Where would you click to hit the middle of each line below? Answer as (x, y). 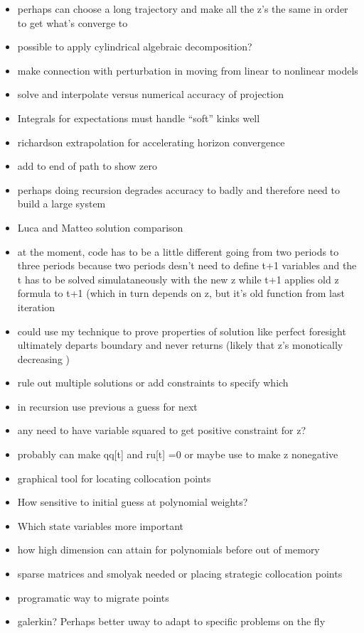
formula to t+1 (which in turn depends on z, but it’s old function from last (181, 293)
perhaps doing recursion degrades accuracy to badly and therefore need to (178, 189)
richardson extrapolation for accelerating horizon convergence (151, 142)
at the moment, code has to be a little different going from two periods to (178, 251)
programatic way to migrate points (93, 597)
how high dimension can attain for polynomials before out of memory (168, 550)
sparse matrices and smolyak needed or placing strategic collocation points (180, 574)
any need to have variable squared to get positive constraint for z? (161, 430)
